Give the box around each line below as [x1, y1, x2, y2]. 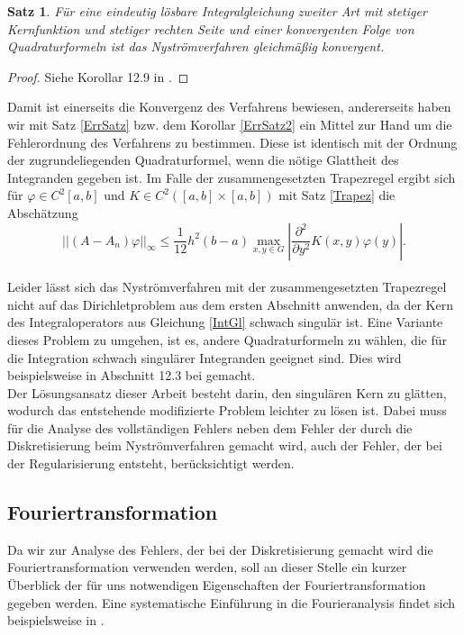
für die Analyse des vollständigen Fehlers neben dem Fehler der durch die [7, 418, 413, 437]
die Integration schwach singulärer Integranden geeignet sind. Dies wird [7, 348, 402, 367]
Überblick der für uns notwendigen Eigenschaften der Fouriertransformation [7, 576, 426, 594]
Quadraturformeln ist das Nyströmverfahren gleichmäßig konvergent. [7, 37, 385, 56]
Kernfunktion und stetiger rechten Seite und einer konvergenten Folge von [7, 19, 414, 38]
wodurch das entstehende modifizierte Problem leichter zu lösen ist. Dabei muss [7, 401, 447, 420]
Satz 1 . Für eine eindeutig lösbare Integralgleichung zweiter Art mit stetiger [7, 2, 427, 20]
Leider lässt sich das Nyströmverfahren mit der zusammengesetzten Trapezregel [7, 277, 447, 296]
